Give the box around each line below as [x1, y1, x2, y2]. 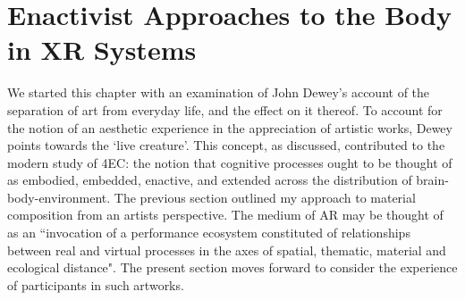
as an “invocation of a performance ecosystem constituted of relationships [7, 223, 410, 242]
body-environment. [7, 187, 111, 206]
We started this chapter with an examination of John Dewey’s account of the [7, 83, 430, 102]
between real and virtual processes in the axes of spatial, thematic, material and [7, 240, 446, 259]
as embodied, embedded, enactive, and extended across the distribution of [7, 171, 412, 189]
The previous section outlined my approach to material [114, 187, 416, 206]
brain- [416, 171, 449, 189]
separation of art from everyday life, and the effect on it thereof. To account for [7, 100, 443, 119]
